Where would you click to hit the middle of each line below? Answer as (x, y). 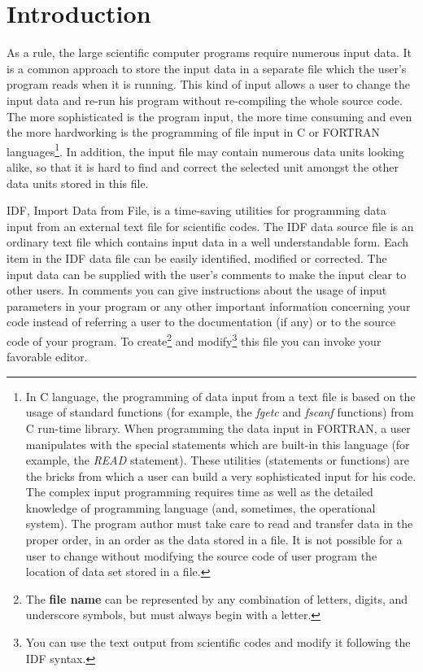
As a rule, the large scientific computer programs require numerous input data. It (209, 52)
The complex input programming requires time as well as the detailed (199, 492)
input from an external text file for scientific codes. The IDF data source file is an (210, 226)
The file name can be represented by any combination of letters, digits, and (217, 598)
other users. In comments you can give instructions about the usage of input (197, 290)
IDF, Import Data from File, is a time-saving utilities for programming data (196, 210)
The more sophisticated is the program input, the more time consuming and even (209, 116)
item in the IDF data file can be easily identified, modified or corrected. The (197, 257)
